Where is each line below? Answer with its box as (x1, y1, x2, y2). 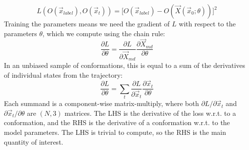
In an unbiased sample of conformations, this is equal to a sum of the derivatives (4, 60, 246, 70)
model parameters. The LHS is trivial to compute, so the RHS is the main (4, 127, 226, 137)
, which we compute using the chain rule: (42, 28, 165, 38)
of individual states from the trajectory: (4, 69, 123, 80)
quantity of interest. (4, 136, 63, 147)
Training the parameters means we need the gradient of (4, 19, 170, 28)
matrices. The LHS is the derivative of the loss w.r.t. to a (64, 107, 236, 118)
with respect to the (179, 19, 236, 28)
